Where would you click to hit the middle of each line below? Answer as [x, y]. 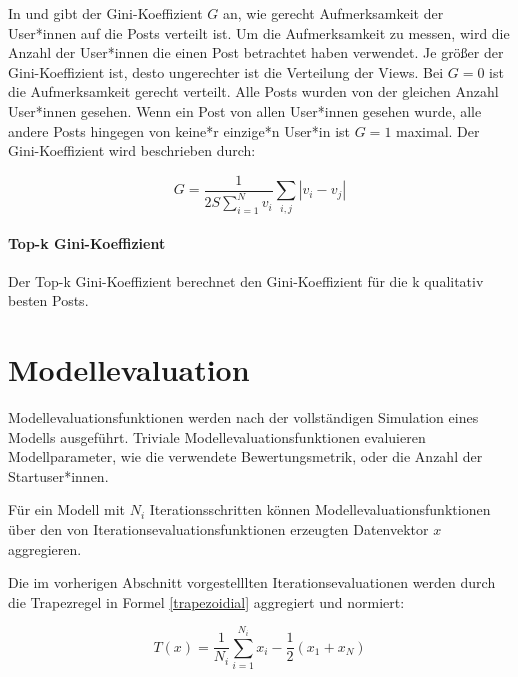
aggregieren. [45, 548]
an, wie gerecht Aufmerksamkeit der [333, 13]
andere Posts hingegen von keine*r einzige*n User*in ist [179, 130]
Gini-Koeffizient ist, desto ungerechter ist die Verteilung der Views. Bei [226, 71]
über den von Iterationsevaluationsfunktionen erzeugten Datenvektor [218, 529]
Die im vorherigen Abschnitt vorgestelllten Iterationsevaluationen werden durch [252, 582]
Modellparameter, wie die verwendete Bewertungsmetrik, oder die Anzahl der [245, 456]
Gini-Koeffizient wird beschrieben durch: [132, 150]
